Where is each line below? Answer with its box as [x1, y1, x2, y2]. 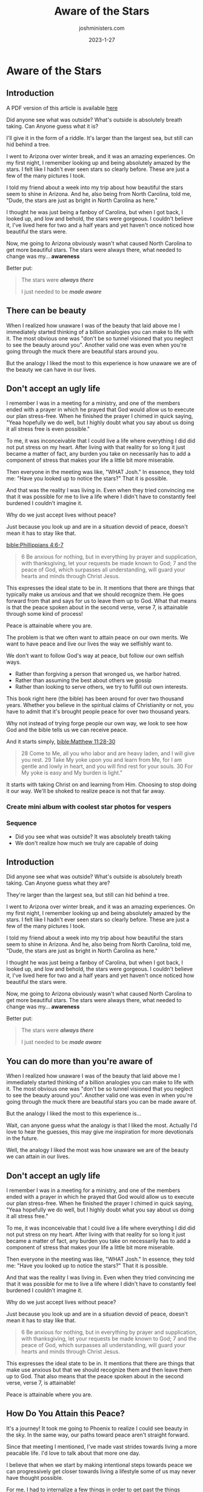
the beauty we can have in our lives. [6, 366, 97, 373]
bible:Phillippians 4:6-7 [6, 542, 64, 549]
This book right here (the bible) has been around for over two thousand [6, 695, 184, 702]
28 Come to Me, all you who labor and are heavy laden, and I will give [21, 750, 195, 757]
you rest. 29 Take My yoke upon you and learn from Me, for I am [21, 756, 182, 764]
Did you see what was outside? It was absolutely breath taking [15, 832, 171, 840]
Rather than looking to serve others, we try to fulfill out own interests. [15, 683, 188, 691]
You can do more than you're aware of [6, 1056, 153, 1066]
